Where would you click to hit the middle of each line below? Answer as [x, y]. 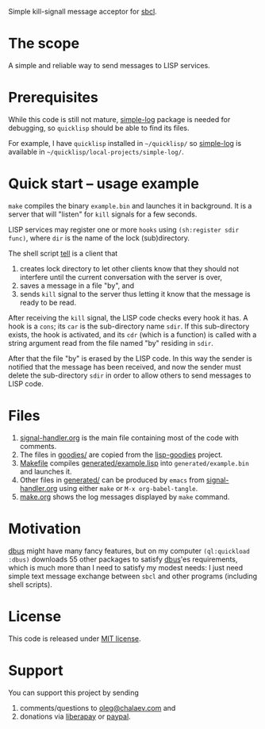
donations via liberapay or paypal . [75, 716]
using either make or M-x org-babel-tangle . [129, 488]
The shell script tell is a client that [63, 253]
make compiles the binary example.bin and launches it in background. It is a [130, 205]
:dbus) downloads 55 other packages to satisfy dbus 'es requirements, [123, 559]
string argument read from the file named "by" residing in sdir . [111, 343]
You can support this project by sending [73, 693]
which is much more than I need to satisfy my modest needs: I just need [126, 567]
